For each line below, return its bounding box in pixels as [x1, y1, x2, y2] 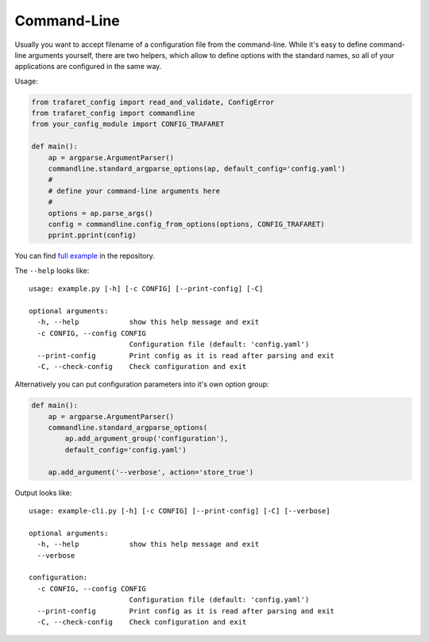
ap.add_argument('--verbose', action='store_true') [48, 467, 254, 476]
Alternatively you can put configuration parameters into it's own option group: [14, 379, 269, 389]
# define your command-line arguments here [48, 186, 220, 195]
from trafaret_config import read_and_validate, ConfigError [31, 98, 275, 106]
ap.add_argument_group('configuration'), [64, 434, 229, 444]
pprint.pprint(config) [48, 231, 137, 240]
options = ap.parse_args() [48, 209, 154, 217]
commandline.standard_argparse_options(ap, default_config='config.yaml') [48, 164, 346, 174]
